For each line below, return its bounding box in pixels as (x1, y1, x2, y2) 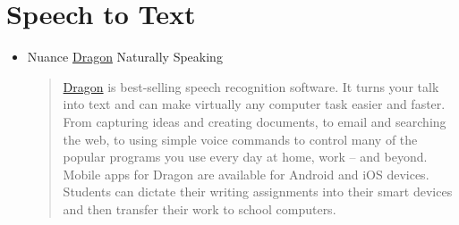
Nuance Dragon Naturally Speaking (27, 47, 223, 66)
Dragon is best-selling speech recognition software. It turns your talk (63, 77, 439, 96)
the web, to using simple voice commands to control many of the (63, 129, 418, 148)
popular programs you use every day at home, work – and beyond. (63, 147, 428, 166)
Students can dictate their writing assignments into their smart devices (63, 182, 453, 201)
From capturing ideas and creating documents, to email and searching (63, 112, 446, 130)
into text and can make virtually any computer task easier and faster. (63, 95, 446, 113)
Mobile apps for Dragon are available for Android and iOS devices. (63, 164, 429, 183)
